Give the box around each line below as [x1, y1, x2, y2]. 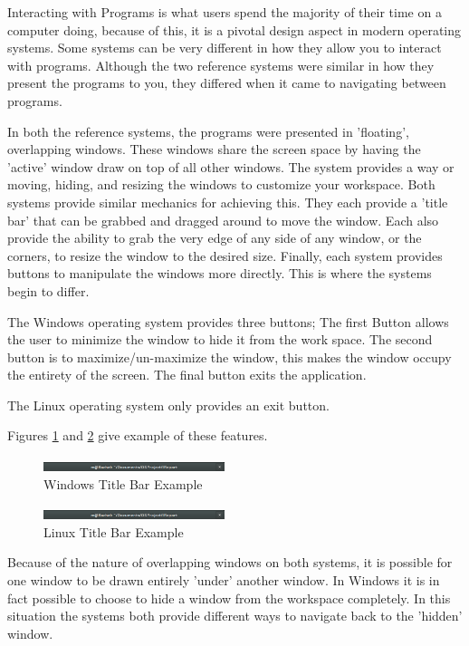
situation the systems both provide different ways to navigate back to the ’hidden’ [7, 606, 463, 625]
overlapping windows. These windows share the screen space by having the [7, 140, 421, 159]
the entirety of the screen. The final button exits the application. [7, 365, 367, 384]
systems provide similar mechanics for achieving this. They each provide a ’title [7, 192, 448, 211]
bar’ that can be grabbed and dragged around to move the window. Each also [7, 210, 439, 229]
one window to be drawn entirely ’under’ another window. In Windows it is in [7, 571, 440, 590]
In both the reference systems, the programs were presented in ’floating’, [7, 121, 409, 140]
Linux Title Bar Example [43, 522, 184, 541]
